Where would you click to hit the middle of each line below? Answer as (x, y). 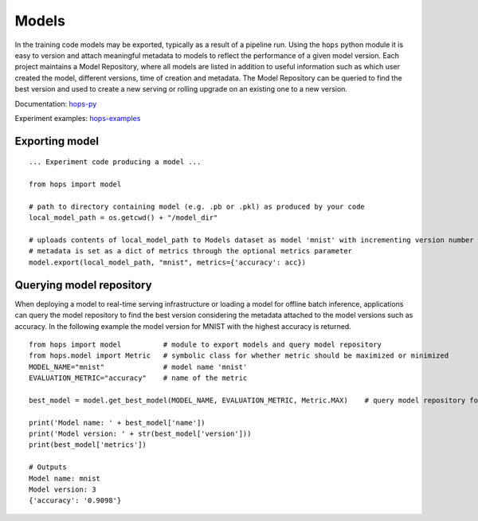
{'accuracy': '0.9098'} (75, 501)
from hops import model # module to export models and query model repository (206, 344)
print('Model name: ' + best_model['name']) (118, 423)
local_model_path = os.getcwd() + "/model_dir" (123, 218)
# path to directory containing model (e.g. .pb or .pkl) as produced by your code (197, 206)
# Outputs (48, 467)
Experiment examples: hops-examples (78, 118)
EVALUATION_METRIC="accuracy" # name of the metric (138, 378)
